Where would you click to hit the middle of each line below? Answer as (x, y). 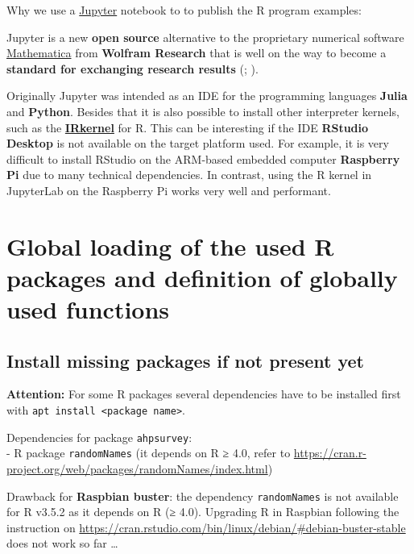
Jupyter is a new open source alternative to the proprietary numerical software (205, 37)
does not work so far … (62, 543)
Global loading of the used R (170, 246)
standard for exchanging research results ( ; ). (132, 68)
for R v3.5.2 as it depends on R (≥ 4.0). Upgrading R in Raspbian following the (203, 512)
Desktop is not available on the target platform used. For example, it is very (198, 143)
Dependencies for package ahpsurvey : (99, 437)
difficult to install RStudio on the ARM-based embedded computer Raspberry (203, 158)
